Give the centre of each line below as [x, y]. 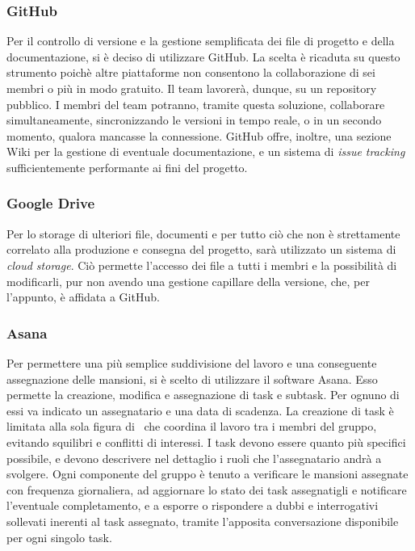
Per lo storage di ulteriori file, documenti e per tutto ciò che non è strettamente [203, 233]
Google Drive [51, 203]
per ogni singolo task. [59, 537]
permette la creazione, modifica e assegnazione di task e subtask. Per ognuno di [203, 395]
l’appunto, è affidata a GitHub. [83, 297]
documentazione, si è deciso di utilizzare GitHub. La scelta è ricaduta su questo [203, 56]
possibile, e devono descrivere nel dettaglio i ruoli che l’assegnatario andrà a [194, 458]
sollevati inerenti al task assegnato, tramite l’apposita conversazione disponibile [203, 521]
